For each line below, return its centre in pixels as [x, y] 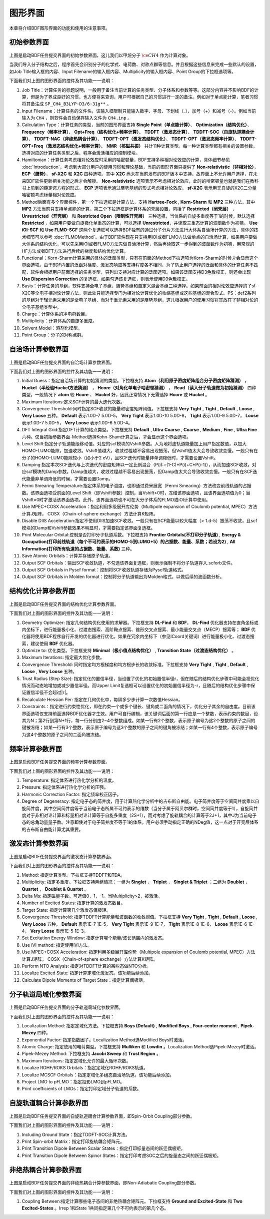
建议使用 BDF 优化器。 [53, 644]
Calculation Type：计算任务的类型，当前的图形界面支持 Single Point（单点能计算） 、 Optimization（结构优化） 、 [137, 125]
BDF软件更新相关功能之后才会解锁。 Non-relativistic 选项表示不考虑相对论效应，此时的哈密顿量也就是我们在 [138, 181]
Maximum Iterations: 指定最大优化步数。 [63, 658]
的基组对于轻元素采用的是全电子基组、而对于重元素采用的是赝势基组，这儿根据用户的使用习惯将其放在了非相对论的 [140, 300]
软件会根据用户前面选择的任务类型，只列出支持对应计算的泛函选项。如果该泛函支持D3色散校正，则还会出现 [140, 272]
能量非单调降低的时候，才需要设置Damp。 [69, 478]
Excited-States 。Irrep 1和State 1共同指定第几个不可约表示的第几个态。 [95, 1208]
